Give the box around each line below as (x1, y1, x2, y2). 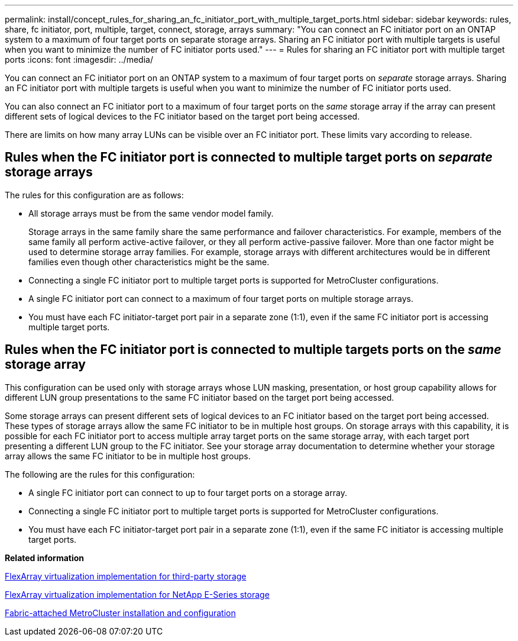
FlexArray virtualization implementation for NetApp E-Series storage (5, 589, 270, 600)
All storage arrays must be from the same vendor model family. (28, 208, 274, 218)
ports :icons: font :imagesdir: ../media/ (5, 54, 153, 65)
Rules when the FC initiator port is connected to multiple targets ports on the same (5, 342, 501, 357)
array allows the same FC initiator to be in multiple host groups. (5, 450, 251, 461)
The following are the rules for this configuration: (5, 469, 195, 479)
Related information (5, 552, 85, 563)
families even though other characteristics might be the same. (28, 256, 270, 267)
